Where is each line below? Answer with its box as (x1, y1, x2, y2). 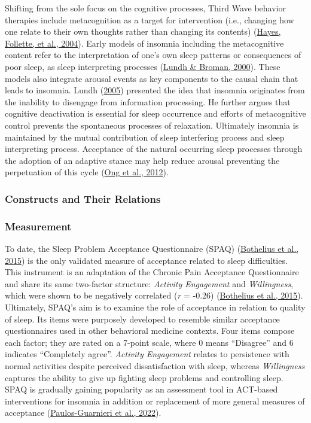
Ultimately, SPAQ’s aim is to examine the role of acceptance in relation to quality (5, 300, 306, 313)
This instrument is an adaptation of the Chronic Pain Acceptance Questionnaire (5, 266, 299, 278)
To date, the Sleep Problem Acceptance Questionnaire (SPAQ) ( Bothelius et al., (5, 242, 299, 254)
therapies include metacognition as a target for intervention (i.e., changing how (5, 13, 294, 26)
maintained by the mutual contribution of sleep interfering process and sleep (5, 130, 285, 143)
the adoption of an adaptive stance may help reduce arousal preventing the (5, 154, 280, 166)
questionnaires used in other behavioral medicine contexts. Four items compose (5, 324, 295, 337)
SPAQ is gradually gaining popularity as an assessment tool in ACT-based (5, 383, 278, 395)
